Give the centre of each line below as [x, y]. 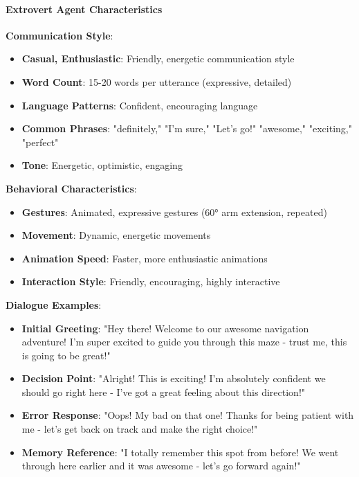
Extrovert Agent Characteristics [84, 9]
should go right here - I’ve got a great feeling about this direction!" [164, 391]
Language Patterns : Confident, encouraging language [140, 105]
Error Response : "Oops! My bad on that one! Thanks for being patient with [188, 415]
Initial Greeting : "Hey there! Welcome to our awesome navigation [165, 328]
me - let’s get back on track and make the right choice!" [140, 429]
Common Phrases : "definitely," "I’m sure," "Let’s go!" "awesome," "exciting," [187, 128]
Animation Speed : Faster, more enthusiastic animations [145, 258]
